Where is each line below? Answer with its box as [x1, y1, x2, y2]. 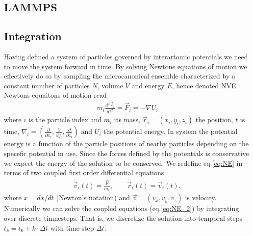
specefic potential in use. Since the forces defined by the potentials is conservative [4, 148, 249, 158]
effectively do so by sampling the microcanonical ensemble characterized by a [4, 71, 236, 81]
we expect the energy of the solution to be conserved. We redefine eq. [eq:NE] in [4, 157, 243, 168]
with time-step [50, 222, 94, 233]
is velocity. [185, 192, 217, 203]
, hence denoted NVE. [172, 80, 238, 90]
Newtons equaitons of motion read [4, 90, 107, 100]
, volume [97, 80, 123, 90]
